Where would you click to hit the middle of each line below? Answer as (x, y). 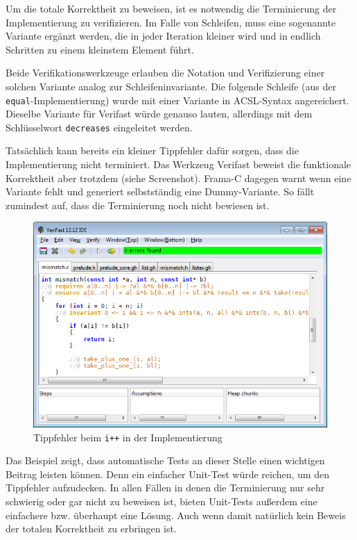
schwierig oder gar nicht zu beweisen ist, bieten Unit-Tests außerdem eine (162, 501)
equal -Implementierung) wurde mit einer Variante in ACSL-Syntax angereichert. (177, 100)
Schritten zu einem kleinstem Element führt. (100, 49)
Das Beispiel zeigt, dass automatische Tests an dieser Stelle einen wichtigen (165, 460)
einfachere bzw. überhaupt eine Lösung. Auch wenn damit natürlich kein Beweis (176, 515)
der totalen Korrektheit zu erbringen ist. (91, 529)
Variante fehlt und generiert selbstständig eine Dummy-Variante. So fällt (160, 191)
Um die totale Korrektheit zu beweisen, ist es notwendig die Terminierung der (171, 8)
